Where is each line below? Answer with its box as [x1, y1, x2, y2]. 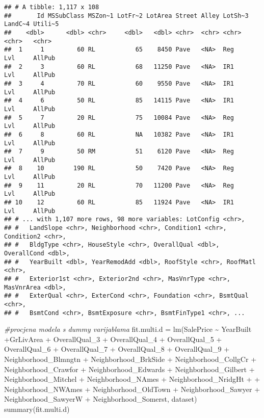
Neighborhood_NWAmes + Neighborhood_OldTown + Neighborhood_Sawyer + [4, 383, 260, 394]
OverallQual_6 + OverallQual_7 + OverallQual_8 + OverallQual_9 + [4, 344, 230, 354]
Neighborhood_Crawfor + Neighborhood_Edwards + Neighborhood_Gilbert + [4, 363, 255, 374]
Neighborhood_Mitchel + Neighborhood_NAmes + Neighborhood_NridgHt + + [4, 374, 260, 384]
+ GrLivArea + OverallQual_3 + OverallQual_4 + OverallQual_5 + [4, 333, 222, 344]
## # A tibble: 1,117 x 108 [4, 4, 99, 11]
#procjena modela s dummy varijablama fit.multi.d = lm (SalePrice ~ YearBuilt [4, 324, 252, 334]
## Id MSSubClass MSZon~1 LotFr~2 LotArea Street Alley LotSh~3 [4, 12, 249, 19]
